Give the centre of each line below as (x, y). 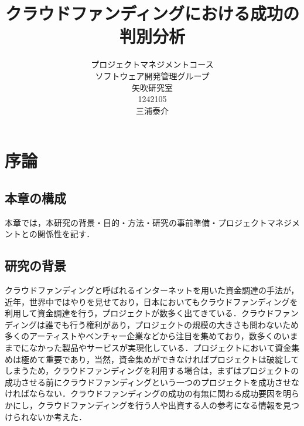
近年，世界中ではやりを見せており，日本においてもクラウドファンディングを (151, 301)
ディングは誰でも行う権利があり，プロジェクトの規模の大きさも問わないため (152, 324)
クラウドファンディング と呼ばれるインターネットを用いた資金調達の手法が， (152, 290)
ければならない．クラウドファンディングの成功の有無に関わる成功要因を (144, 393)
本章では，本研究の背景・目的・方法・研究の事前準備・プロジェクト (136, 222)
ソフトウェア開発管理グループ (152, 75)
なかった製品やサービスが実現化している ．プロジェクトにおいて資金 (160, 348)
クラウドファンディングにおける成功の (152, 13)
